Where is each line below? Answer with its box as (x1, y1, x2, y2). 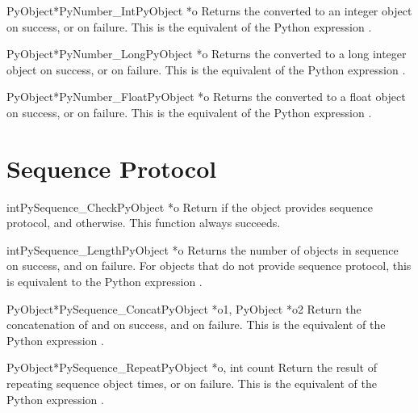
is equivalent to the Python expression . (6, 273, 203, 290)
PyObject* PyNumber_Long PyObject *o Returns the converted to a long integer (6, 45, 407, 62)
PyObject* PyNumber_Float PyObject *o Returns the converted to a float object (6, 88, 406, 105)
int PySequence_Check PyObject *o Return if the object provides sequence (6, 198, 373, 215)
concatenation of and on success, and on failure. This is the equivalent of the (6, 316, 386, 333)
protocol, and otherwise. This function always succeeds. (6, 214, 281, 231)
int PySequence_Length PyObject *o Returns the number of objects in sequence (6, 241, 399, 258)
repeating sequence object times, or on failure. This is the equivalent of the (6, 375, 377, 392)
